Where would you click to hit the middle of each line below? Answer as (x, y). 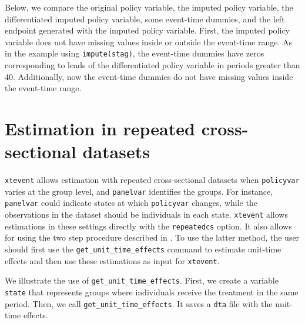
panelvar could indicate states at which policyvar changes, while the (131, 203)
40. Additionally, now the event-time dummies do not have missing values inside (149, 76)
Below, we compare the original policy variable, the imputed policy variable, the (149, 7)
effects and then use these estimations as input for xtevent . (112, 260)
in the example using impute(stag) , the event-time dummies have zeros (135, 53)
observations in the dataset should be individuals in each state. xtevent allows (146, 214)
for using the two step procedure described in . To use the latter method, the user (152, 237)
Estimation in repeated (100, 128)
